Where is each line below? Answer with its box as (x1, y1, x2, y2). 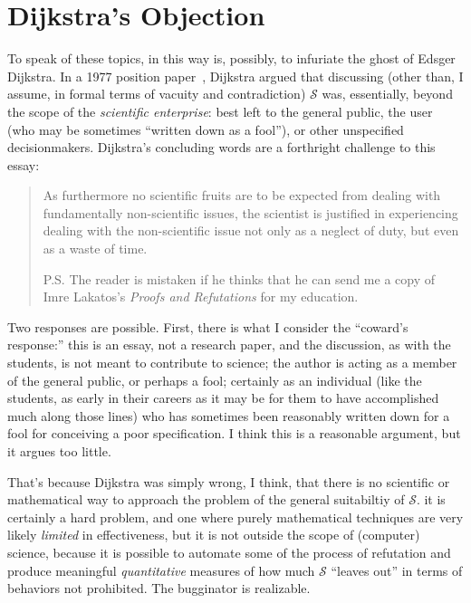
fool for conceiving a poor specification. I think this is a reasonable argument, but (7, 424, 461, 443)
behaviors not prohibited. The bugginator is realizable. (7, 579, 311, 598)
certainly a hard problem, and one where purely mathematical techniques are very (7, 507, 464, 526)
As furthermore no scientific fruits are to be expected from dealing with (43, 186, 441, 205)
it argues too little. (7, 442, 111, 460)
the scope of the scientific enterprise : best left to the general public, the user (7, 101, 433, 120)
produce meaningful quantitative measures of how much (7, 560, 315, 579)
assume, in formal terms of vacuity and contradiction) (7, 84, 306, 103)
